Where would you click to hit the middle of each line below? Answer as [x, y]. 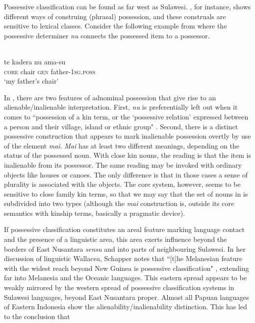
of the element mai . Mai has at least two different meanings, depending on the [122, 145]
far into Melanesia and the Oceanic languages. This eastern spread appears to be [125, 278]
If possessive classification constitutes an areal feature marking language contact [124, 229]
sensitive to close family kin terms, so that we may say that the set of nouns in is [126, 193]
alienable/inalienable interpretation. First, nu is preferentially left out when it [121, 107]
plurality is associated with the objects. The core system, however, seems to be [122, 184]
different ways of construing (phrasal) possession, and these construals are [115, 16]
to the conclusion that [37, 316]
